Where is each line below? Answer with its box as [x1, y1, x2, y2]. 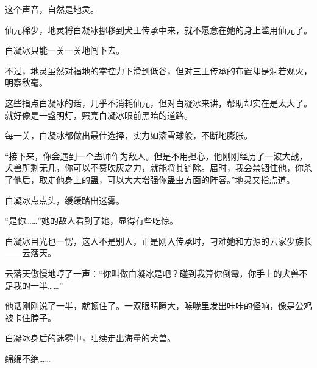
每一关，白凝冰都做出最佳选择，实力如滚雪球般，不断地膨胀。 [5, 129, 252, 142]
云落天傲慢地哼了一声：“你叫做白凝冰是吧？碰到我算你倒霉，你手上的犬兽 [5, 266, 299, 279]
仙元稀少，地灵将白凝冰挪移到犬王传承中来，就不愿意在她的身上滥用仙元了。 [5, 23, 312, 36]
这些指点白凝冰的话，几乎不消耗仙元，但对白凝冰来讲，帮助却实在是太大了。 [5, 96, 312, 109]
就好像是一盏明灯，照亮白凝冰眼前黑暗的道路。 [5, 108, 193, 121]
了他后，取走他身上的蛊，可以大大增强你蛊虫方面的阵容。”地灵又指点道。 [5, 173, 295, 186]
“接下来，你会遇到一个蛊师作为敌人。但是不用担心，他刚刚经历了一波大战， [5, 149, 308, 162]
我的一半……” [13, 279, 63, 291]
